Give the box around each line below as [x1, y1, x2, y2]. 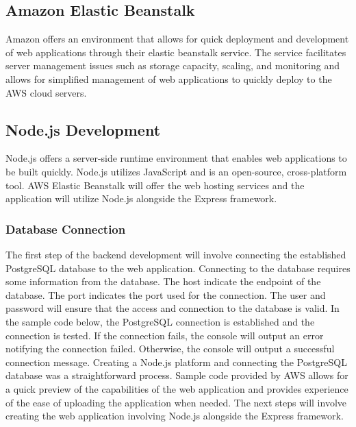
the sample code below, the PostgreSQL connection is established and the [5, 314, 315, 328]
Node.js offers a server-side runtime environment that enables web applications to [5, 151, 347, 165]
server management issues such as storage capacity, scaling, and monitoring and [5, 58, 340, 73]
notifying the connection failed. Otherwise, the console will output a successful [5, 341, 335, 356]
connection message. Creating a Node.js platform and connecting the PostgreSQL [5, 354, 347, 369]
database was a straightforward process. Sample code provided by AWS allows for [5, 368, 348, 382]
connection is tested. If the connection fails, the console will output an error [5, 328, 324, 342]
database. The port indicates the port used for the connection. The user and [5, 287, 326, 302]
